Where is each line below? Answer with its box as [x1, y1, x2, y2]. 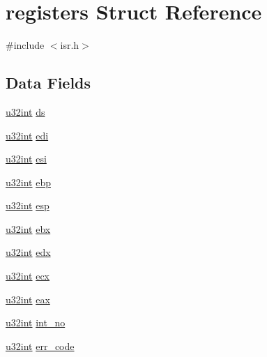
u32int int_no [6, 315, 66, 330]
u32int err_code [6, 338, 75, 353]
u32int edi [6, 128, 49, 142]
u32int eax [6, 291, 50, 306]
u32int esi [6, 151, 47, 166]
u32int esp [6, 198, 49, 213]
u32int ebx [6, 221, 51, 236]
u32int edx [6, 245, 51, 259]
